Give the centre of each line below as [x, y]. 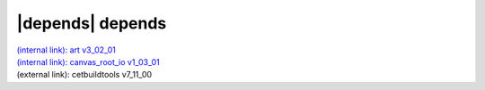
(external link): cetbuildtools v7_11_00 [84, 75]
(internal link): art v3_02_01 [66, 50]
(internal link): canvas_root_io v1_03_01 [88, 61]
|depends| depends [92, 23]
